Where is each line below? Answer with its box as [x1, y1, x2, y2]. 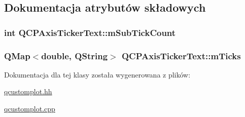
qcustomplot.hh [4, 86, 52, 97]
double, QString [41, 49, 108, 62]
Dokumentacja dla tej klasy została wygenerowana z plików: [4, 69, 191, 80]
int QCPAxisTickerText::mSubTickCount [4, 26, 176, 38]
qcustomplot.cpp [4, 103, 55, 114]
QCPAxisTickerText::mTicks [121, 49, 241, 62]
